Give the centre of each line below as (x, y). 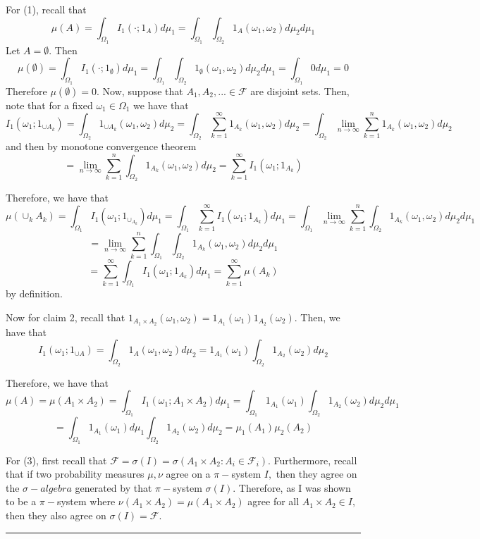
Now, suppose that (143, 91)
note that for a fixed (49, 105)
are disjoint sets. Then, (300, 91)
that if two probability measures (75, 474)
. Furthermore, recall (313, 460)
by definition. (34, 293)
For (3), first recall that (56, 460)
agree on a (188, 474)
